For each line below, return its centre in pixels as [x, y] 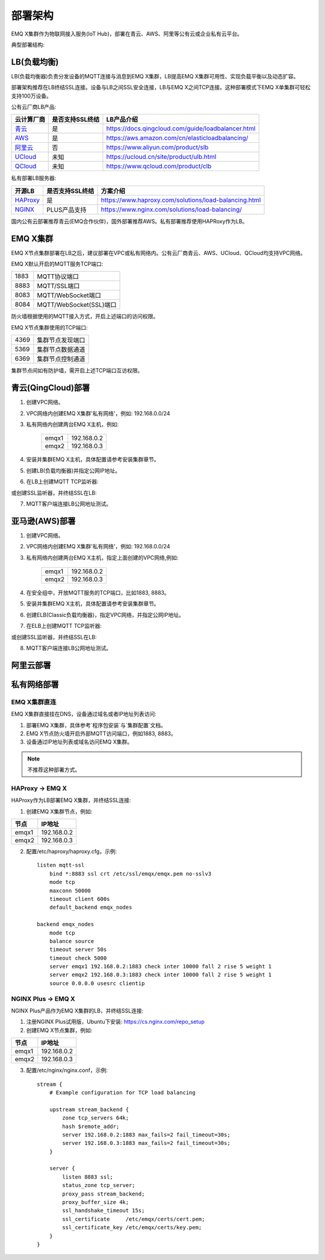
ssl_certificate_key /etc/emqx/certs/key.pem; [132, 1227]
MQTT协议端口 [58, 277]
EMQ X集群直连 [34, 702]
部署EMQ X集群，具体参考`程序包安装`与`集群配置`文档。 [96, 725]
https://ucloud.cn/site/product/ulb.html [161, 157]
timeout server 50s [78, 950]
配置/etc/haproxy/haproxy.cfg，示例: [72, 851]
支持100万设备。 [32, 96]
